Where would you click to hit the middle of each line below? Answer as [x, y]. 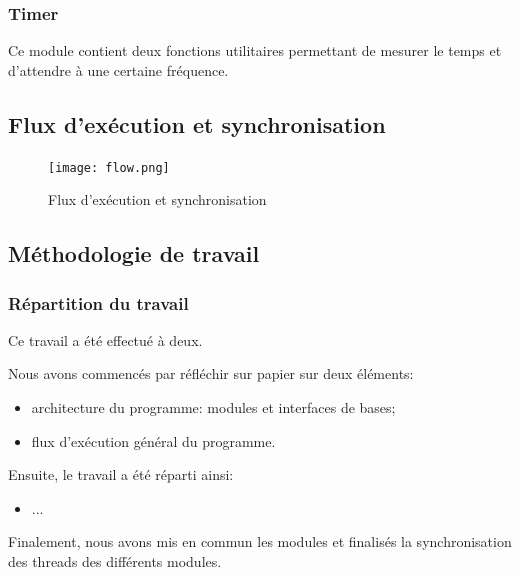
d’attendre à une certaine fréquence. [118, 69]
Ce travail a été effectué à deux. [105, 339]
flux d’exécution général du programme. [153, 440]
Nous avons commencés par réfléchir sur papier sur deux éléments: [211, 373]
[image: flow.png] [109, 167]
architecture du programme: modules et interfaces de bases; [213, 407]
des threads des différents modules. [115, 561]
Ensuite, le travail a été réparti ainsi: [121, 474]
